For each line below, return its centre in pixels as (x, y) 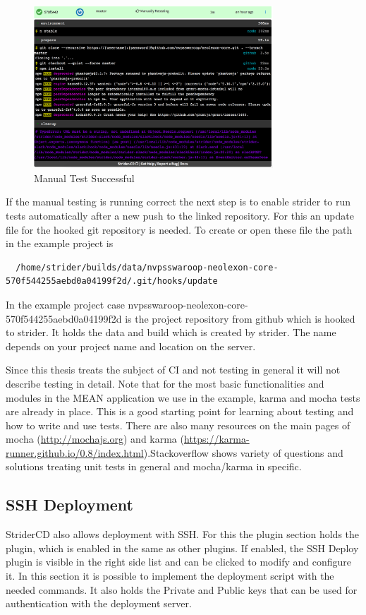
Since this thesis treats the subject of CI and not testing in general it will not (173, 370)
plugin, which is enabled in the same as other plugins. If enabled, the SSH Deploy (182, 548)
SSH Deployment (69, 504)
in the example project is (60, 243)
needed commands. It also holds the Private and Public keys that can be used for (182, 589)
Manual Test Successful (84, 178)
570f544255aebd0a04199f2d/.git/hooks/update (112, 281)
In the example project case (65, 304)
